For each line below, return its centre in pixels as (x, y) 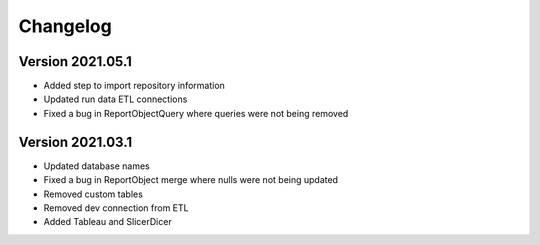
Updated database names (96, 166)
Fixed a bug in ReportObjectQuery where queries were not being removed (196, 113)
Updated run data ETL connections (115, 99)
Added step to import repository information (134, 86)
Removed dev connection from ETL (116, 207)
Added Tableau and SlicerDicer (107, 222)
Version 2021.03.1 (75, 141)
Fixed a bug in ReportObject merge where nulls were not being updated (191, 180)
